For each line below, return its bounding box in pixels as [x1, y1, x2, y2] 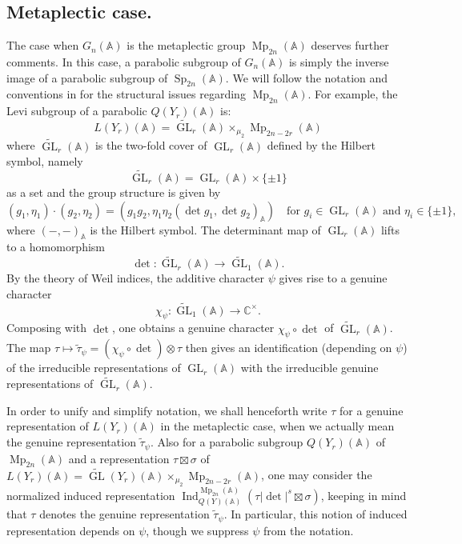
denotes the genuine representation [39, 506, 210, 522]
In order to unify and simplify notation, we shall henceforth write [6, 402, 327, 418]
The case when [6, 37, 79, 54]
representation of [6, 418, 89, 434]
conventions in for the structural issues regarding [6, 86, 246, 102]
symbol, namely [6, 153, 83, 170]
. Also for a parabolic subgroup [150, 434, 303, 450]
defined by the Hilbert [267, 137, 376, 154]
